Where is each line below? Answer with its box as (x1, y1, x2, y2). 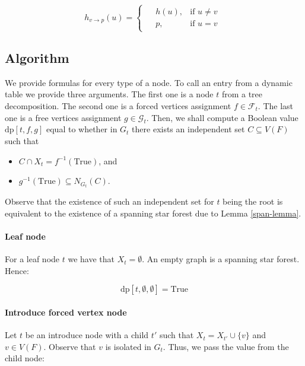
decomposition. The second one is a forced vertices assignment (5, 99, 231, 112)
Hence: (5, 264, 29, 276)
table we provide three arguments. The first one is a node (5, 88, 214, 100)
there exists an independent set (132, 123, 245, 135)
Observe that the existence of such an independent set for (5, 195, 214, 208)
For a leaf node (5, 253, 60, 265)
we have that (68, 253, 115, 265)
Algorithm (5, 48, 69, 66)
